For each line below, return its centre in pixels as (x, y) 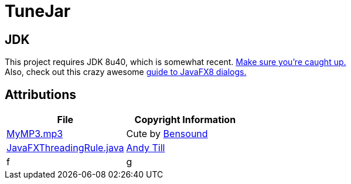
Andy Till (146, 148)
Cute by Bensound (167, 134)
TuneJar (38, 11)
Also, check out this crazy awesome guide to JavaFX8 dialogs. (126, 72)
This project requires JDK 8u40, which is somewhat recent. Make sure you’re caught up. (175, 62)
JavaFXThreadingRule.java (65, 148)
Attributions (41, 94)
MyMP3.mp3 (35, 134)
